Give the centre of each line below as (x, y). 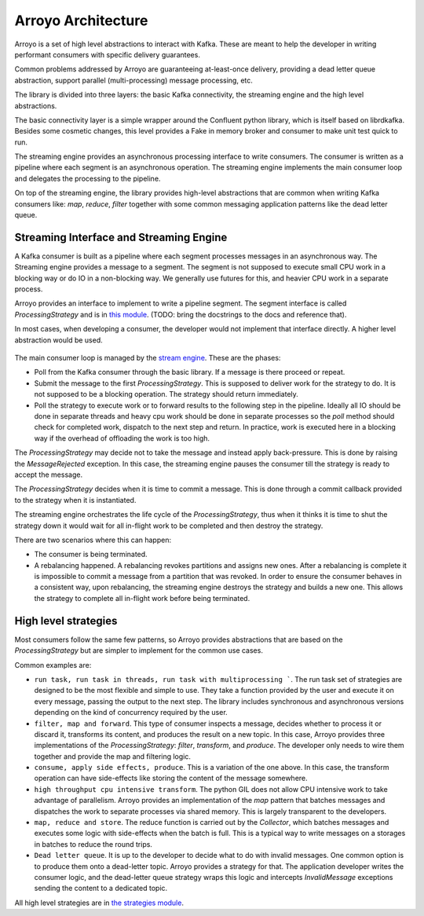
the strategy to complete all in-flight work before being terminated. (142, 598)
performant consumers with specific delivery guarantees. (107, 54)
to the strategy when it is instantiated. (75, 500)
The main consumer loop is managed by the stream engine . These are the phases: (148, 358)
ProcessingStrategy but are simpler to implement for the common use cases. (139, 650)
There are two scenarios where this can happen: (93, 540)
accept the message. (48, 474)
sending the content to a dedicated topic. (101, 889)
